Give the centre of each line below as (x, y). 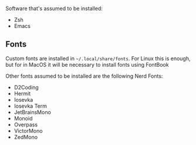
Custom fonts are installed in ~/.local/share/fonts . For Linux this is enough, (98, 58)
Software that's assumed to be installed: (54, 8)
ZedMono (26, 137)
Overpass (26, 125)
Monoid (23, 118)
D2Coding (26, 87)
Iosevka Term (31, 106)
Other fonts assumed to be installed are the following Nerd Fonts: (84, 76)
